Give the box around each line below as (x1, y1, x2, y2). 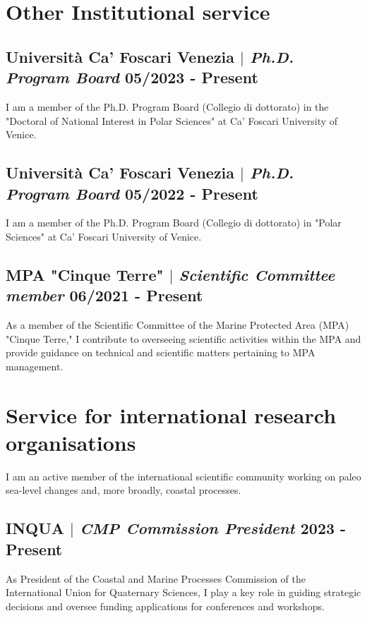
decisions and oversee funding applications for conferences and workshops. (6, 598, 325, 613)
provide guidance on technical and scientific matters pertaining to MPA (6, 345, 315, 360)
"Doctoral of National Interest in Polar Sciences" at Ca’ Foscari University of (6, 113, 338, 128)
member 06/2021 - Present (6, 284, 203, 306)
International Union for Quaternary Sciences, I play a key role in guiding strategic (6, 585, 361, 600)
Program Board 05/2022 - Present (6, 182, 258, 204)
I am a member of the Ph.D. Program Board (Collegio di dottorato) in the (6, 99, 329, 114)
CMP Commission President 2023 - (79, 517, 347, 539)
